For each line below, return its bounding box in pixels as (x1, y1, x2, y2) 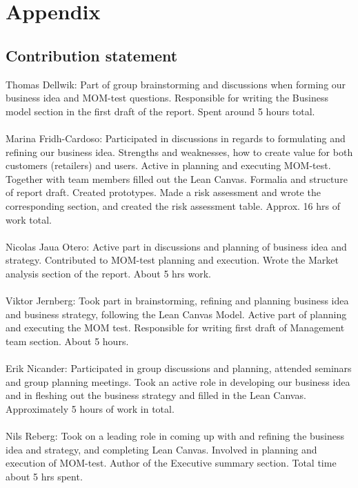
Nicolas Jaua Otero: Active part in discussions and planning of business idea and (6, 239, 347, 253)
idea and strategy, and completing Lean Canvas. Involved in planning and (6, 442, 317, 456)
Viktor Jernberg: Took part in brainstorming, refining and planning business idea (6, 293, 349, 308)
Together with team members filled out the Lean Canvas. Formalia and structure (6, 171, 348, 186)
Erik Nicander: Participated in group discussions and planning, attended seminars (6, 361, 352, 375)
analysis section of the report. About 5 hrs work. (6, 266, 211, 280)
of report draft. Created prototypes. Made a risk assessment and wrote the (6, 185, 321, 199)
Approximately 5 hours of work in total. (6, 401, 175, 416)
